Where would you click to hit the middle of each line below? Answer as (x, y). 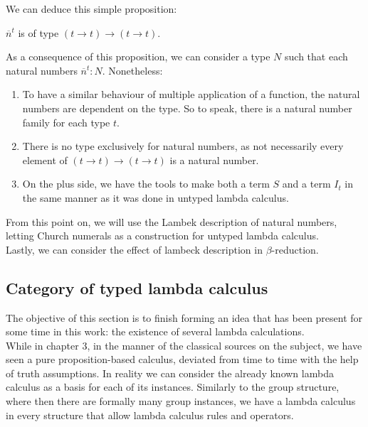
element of (45, 160)
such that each (316, 56)
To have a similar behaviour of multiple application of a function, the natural (191, 94)
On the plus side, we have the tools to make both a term (146, 184)
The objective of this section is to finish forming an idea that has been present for (184, 317)
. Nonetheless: (132, 70)
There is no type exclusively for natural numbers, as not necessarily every (183, 146)
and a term (306, 184)
